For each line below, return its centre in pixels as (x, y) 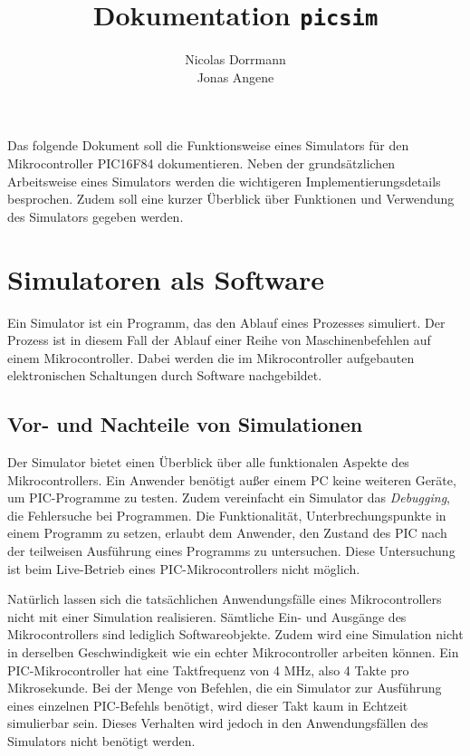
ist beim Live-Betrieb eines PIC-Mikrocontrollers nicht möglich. (184, 568)
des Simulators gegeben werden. (96, 216)
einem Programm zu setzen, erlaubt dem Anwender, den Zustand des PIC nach (227, 533)
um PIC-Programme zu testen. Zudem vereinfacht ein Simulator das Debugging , (229, 498)
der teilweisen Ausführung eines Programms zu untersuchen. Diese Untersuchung (231, 551)
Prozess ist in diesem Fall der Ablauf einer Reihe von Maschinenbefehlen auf (219, 340)
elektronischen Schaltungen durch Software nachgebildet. (165, 375)
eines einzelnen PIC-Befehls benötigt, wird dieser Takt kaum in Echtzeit (208, 705)
